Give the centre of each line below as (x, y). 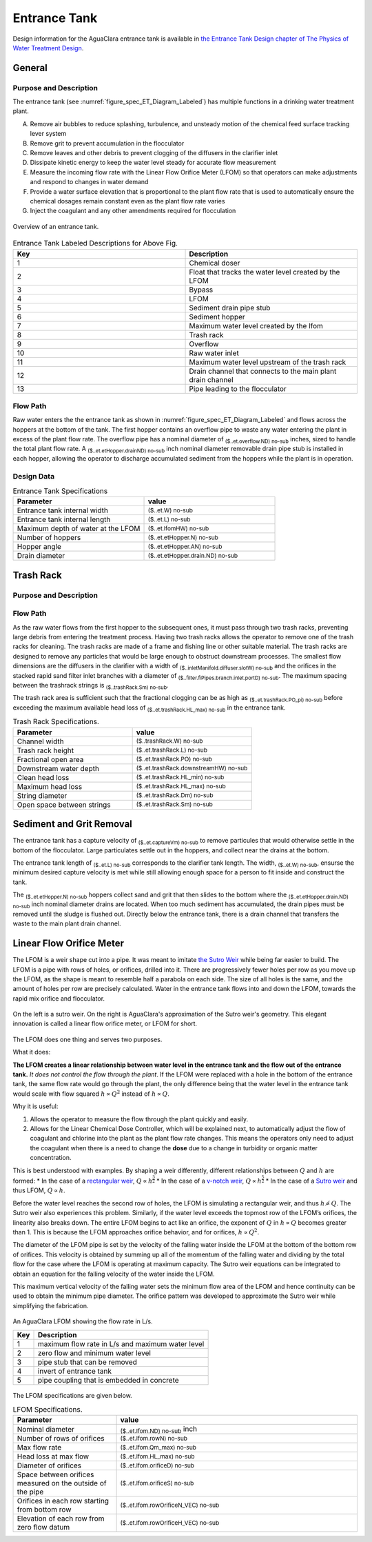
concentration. (51, 1158)
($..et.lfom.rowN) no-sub (154, 1438)
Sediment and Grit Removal (72, 824)
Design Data (34, 476)
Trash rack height (45, 750)
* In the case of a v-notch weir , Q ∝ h (209, 1181)
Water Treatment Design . (48, 48)
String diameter (42, 795)
